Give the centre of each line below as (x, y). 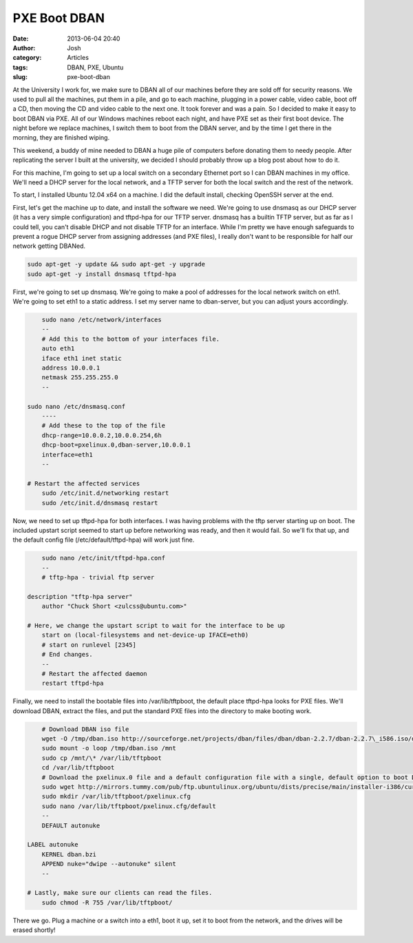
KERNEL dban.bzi (69, 854)
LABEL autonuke (53, 845)
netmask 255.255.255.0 (80, 378)
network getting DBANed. (49, 246)
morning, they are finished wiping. (61, 138)
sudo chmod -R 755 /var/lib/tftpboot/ (107, 902)
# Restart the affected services (84, 483)
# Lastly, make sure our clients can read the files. (120, 893)
